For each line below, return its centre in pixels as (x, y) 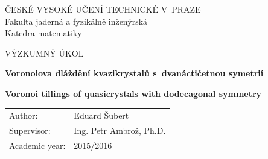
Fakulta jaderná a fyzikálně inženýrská (76, 21)
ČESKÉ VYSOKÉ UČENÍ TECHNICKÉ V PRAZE (103, 9)
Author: (24, 115)
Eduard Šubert (101, 115)
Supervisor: (30, 130)
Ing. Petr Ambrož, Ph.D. (120, 130)
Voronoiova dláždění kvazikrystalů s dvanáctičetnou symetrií (134, 73)
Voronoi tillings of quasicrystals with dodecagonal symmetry (133, 93)
